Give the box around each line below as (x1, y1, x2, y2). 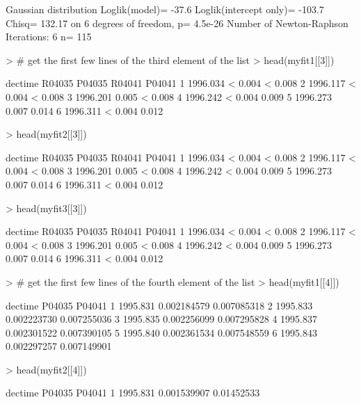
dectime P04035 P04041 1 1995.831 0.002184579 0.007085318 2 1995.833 (6, 298, 313, 312)
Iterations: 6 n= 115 (6, 29, 92, 44)
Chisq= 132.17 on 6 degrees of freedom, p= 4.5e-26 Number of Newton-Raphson (6, 15, 348, 30)
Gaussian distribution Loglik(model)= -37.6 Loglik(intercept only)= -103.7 (6, 2, 324, 16)
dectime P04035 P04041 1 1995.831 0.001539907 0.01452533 (6, 385, 260, 400)
